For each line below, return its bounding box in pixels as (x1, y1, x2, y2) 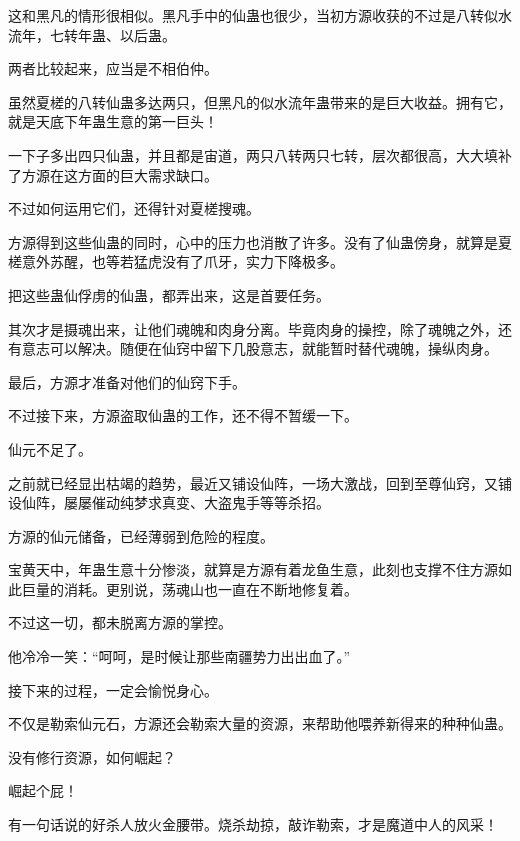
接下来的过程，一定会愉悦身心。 (8, 679, 218, 700)
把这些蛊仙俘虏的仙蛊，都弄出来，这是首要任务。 (8, 284, 330, 305)
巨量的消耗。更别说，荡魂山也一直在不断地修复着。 (21, 578, 358, 599)
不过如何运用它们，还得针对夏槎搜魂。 (8, 198, 260, 219)
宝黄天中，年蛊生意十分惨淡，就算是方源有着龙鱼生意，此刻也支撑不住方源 (8, 559, 498, 580)
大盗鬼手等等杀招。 (203, 492, 330, 513)
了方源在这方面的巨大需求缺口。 (8, 164, 218, 185)
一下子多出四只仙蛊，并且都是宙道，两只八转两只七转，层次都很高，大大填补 (8, 144, 512, 165)
